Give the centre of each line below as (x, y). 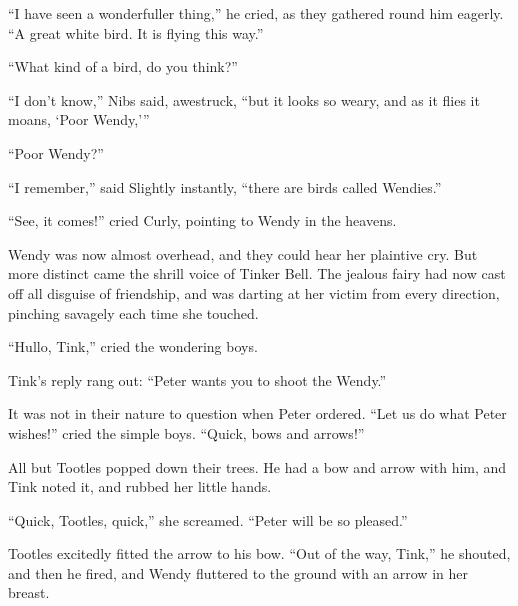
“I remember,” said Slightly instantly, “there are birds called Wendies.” (225, 186)
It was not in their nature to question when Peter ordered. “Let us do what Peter (257, 413)
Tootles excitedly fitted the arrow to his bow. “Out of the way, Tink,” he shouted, (259, 553)
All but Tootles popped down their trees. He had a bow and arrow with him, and (257, 466)
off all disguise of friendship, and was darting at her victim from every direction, (254, 292)
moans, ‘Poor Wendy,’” (79, 119)
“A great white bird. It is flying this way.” (136, 32)
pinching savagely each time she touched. (133, 312)
